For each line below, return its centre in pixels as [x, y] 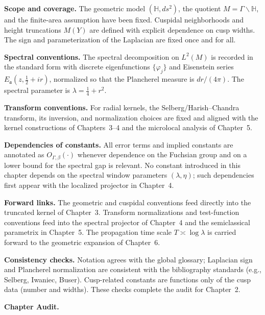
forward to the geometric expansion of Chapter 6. [82, 242]
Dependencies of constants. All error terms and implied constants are [119, 144]
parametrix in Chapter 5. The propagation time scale [88, 232]
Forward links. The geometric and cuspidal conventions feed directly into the [128, 202]
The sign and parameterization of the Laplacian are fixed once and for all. [120, 40]
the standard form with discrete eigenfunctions [77, 67]
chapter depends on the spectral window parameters [86, 175]
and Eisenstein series [201, 67]
